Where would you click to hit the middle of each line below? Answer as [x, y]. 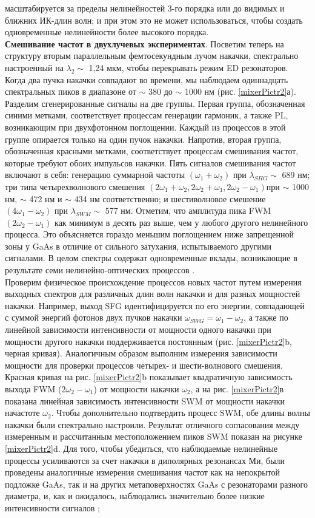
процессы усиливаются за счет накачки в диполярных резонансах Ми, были [145, 460]
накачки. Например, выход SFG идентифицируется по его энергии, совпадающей [155, 305]
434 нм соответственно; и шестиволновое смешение [170, 198]
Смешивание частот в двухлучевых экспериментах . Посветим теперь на [144, 43]
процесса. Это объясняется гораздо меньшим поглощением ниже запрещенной [149, 234]
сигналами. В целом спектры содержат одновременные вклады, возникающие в [151, 258]
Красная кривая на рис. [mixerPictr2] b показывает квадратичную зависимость [149, 377]
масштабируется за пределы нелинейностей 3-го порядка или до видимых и [145, 8]
